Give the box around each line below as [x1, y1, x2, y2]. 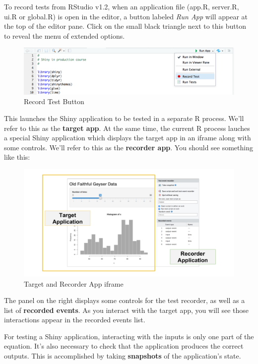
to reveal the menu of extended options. [4, 30, 125, 41]
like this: [4, 152, 30, 162]
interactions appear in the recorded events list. [4, 314, 145, 325]
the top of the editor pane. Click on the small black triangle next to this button [4, 21, 246, 31]
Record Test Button [24, 96, 84, 107]
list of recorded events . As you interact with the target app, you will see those [4, 304, 249, 315]
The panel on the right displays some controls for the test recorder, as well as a [4, 295, 245, 305]
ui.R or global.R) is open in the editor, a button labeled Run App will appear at [4, 11, 248, 21]
